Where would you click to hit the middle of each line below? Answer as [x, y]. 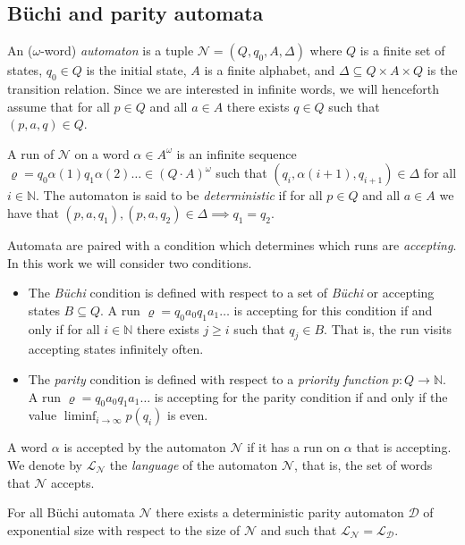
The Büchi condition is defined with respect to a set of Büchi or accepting [231, 293]
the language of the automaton [194, 464]
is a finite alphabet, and [270, 70]
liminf [80, 417]
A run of [31, 153]
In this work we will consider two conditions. [130, 262]
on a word [102, 153]
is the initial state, [136, 70]
